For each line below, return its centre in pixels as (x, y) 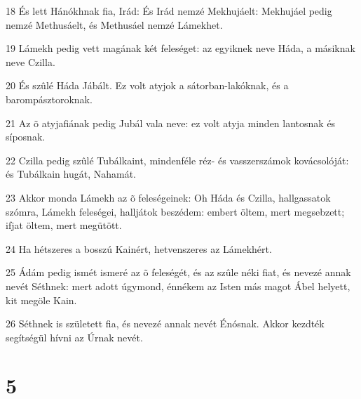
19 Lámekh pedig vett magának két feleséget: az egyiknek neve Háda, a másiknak (180, 48)
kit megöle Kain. (41, 300)
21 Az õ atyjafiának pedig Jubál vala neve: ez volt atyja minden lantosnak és (171, 123)
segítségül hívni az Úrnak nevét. (74, 337)
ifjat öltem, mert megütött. (64, 225)
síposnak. (26, 137)
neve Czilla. (30, 61)
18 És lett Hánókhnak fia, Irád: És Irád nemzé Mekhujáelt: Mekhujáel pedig (169, 11)
